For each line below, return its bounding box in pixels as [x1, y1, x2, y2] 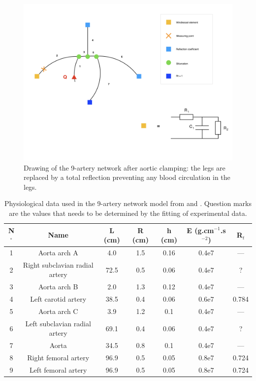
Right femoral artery [27, 352, 90, 363]
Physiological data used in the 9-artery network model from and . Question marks [4, 198, 252, 208]
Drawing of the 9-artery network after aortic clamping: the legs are [24, 162, 225, 173]
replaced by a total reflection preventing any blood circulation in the [24, 172, 230, 182]
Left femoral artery [29, 364, 87, 375]
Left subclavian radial [25, 318, 91, 328]
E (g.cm [187, 225, 214, 235]
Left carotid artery [30, 294, 87, 304]
